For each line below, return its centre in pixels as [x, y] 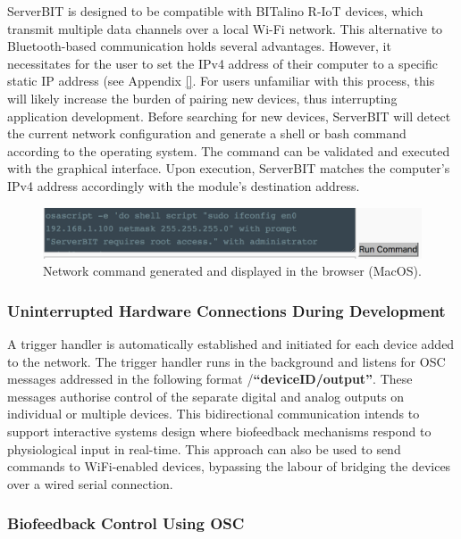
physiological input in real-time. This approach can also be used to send [204, 448]
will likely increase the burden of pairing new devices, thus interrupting [202, 98]
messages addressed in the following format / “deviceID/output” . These [210, 379]
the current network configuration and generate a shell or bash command [207, 133]
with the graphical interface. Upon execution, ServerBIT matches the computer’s [229, 168]
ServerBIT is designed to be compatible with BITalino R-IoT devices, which [215, 11]
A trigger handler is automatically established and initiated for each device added [231, 344]
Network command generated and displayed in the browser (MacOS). [232, 271]
